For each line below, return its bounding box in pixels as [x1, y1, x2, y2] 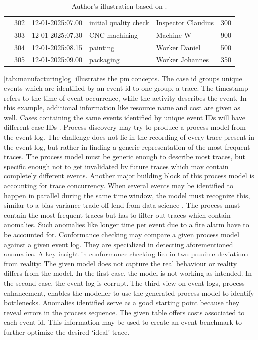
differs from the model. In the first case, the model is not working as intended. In [4, 268, 252, 278]
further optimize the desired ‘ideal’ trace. [4, 326, 129, 337]
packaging [89, 54, 120, 65]
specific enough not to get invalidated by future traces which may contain [4, 161, 229, 171]
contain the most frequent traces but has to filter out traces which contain [4, 209, 231, 220]
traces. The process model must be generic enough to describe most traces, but [4, 151, 246, 162]
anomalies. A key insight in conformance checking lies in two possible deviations [4, 249, 249, 259]
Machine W [156, 29, 192, 40]
